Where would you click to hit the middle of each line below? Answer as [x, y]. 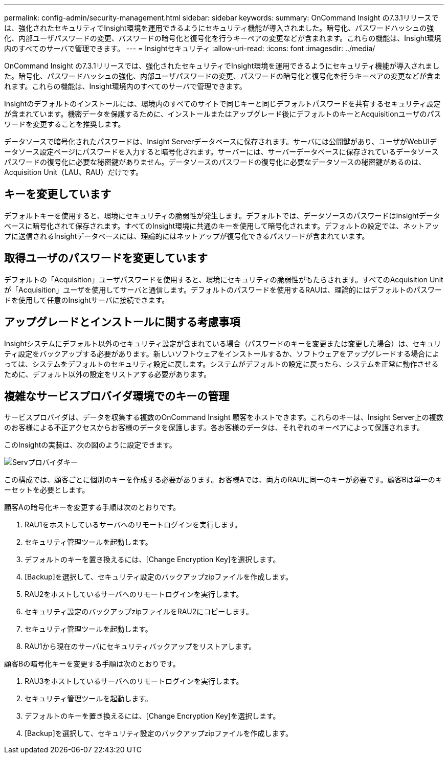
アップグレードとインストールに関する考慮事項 [122, 322]
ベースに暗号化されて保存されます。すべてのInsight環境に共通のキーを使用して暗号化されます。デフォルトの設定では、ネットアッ [222, 226]
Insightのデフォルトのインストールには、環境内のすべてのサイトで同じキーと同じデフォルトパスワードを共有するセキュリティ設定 [222, 104]
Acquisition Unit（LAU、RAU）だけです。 [74, 172]
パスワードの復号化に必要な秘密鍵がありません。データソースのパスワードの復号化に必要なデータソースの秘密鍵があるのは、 [215, 162]
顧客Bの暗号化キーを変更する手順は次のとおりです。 [92, 664]
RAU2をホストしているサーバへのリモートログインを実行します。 [134, 594]
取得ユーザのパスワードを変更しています [106, 258]
